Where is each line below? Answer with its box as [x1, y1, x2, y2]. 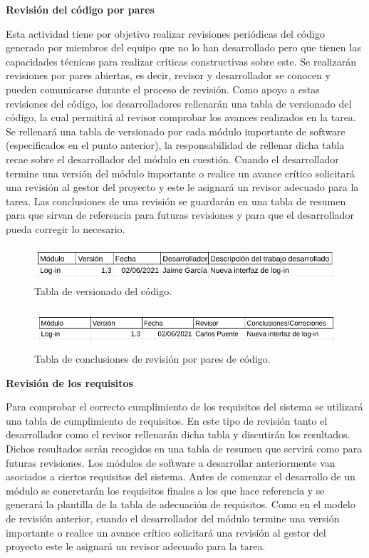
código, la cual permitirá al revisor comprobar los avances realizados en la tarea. [6, 110, 356, 125]
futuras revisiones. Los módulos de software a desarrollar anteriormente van [6, 455, 336, 470]
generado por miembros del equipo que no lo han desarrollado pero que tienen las [6, 40, 361, 55]
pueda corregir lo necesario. [6, 221, 125, 236]
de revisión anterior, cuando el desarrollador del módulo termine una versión [6, 511, 340, 526]
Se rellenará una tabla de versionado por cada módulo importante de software [6, 123, 345, 138]
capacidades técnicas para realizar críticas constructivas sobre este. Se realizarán [6, 53, 356, 68]
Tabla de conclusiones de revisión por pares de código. [34, 351, 271, 366]
